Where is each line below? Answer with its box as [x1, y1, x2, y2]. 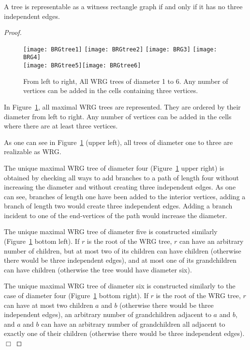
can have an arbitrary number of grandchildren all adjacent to [41, 318, 225, 329]
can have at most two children [4, 300, 93, 310]
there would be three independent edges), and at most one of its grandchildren [4, 255, 237, 265]
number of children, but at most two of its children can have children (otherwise [4, 245, 241, 255]
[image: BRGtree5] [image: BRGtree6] [23, 62, 141, 69]
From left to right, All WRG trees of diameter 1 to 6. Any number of [23, 76, 228, 86]
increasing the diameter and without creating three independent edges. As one [4, 182, 236, 192]
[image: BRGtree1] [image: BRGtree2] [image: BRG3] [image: [23, 46, 217, 53]
